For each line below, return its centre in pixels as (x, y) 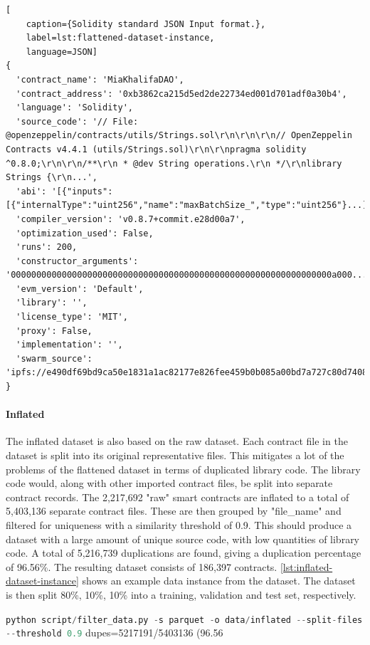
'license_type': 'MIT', (72, 317)
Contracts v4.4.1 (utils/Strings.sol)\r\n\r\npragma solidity (156, 149)
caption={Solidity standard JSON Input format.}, (146, 24)
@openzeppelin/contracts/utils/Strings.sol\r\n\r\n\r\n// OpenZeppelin (179, 136)
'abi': (31, 191)
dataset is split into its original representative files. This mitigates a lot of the (175, 455)
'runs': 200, (47, 247)
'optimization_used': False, (85, 233)
